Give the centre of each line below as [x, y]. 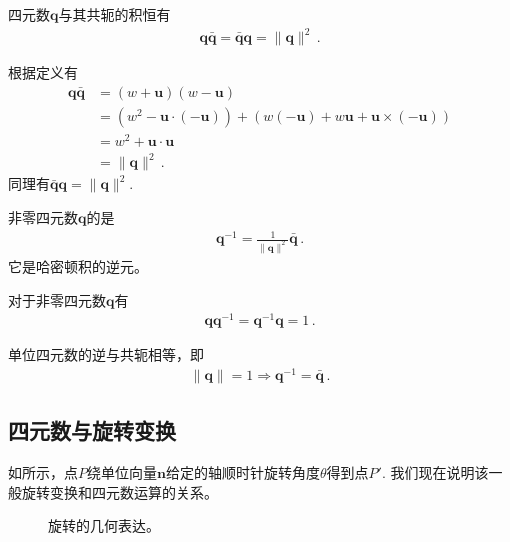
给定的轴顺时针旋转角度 [242, 472]
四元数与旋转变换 [92, 430]
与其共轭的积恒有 [114, 14]
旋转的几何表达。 [104, 525]
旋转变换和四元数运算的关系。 [119, 491]
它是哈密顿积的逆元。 [78, 266]
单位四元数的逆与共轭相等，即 [106, 354]
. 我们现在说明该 [435, 472]
